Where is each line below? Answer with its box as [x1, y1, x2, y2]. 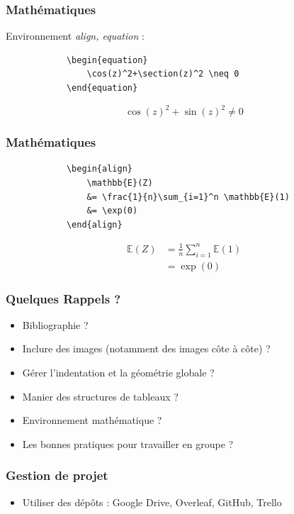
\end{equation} [66, 83, 138, 93]
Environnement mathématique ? [22, 413, 162, 428]
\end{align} [66, 219, 123, 230]
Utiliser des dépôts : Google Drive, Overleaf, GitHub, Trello [22, 494, 282, 509]
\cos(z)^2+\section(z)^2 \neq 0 [86, 69, 239, 79]
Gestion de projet [6, 466, 108, 484]
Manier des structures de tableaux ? [22, 389, 179, 403]
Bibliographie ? [22, 317, 89, 332]
